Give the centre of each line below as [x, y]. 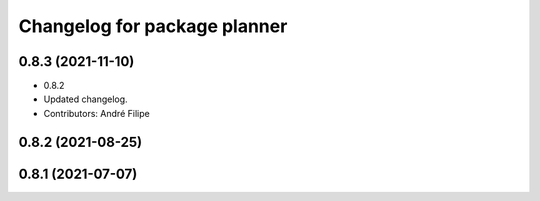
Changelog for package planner [153, 26]
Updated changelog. [86, 99]
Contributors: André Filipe [96, 113]
